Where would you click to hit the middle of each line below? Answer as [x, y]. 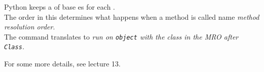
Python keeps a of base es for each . [60, 7]
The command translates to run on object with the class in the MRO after [121, 36]
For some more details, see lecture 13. [62, 64]
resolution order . [30, 27]
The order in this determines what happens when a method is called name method [132, 16]
